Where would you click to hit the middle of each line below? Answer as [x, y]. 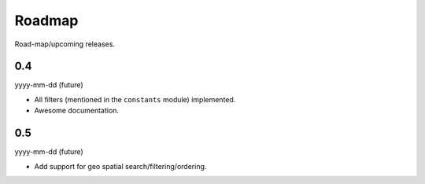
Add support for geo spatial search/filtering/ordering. [120, 166]
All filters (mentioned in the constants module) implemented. [135, 99]
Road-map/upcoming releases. [65, 44]
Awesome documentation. [77, 111]
